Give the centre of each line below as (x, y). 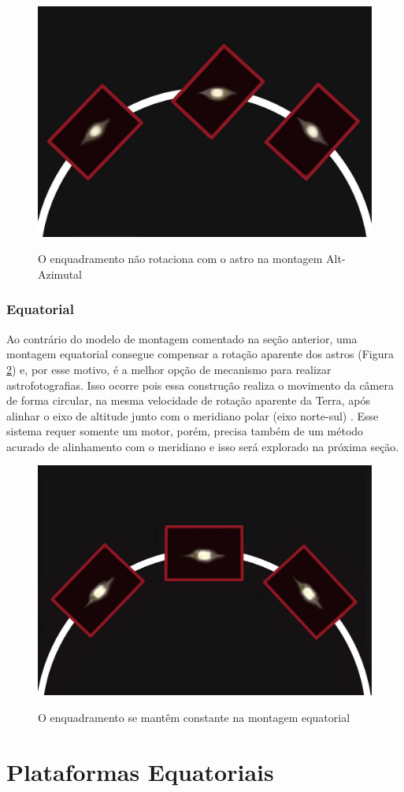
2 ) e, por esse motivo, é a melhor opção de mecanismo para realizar (169, 369)
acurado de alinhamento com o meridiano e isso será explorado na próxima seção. (203, 446)
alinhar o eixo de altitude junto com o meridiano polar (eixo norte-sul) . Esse (193, 415)
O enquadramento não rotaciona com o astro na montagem (180, 259)
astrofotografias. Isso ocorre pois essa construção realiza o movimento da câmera (200, 385)
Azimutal (60, 274)
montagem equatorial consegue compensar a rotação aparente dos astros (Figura (200, 354)
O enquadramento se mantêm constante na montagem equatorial (194, 717)
